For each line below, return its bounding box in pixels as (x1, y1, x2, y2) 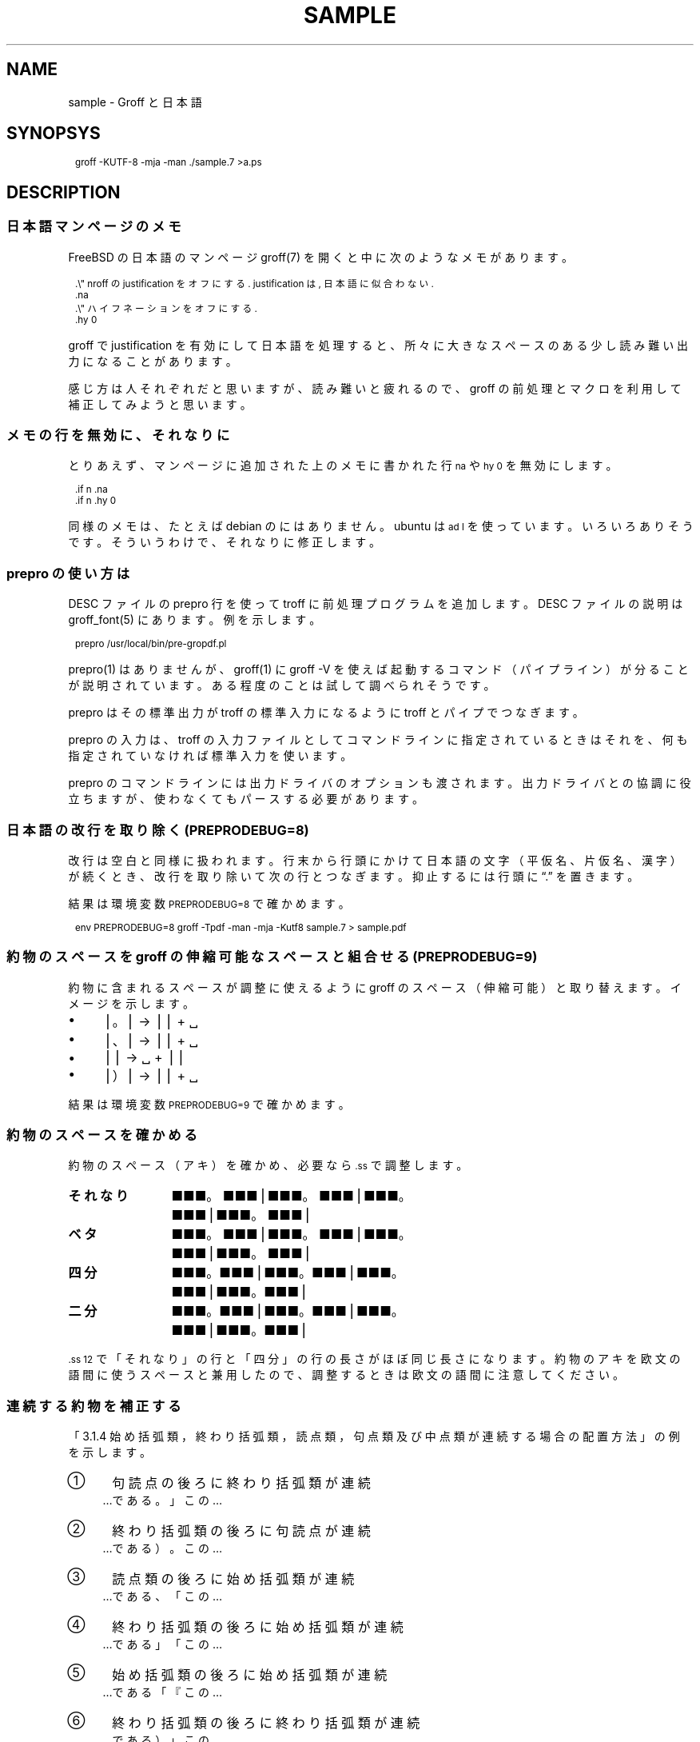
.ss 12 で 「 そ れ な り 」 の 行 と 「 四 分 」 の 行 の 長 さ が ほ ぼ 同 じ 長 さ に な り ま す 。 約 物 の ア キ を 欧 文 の (68, 1352, 681, 1366)
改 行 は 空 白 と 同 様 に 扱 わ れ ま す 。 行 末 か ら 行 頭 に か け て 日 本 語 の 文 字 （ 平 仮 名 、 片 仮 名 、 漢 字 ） (68, 853, 682, 867)
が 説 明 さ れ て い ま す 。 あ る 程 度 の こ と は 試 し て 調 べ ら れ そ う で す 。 (68, 678, 495, 693)
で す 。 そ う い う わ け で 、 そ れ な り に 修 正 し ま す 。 (68, 535, 381, 549)
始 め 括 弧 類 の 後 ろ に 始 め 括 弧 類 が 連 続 (112, 1667, 388, 1684)
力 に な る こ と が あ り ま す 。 (68, 354, 237, 368)
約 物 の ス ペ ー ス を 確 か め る (6, 1127, 197, 1144)
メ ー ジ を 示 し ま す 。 (68, 996, 194, 1010)
